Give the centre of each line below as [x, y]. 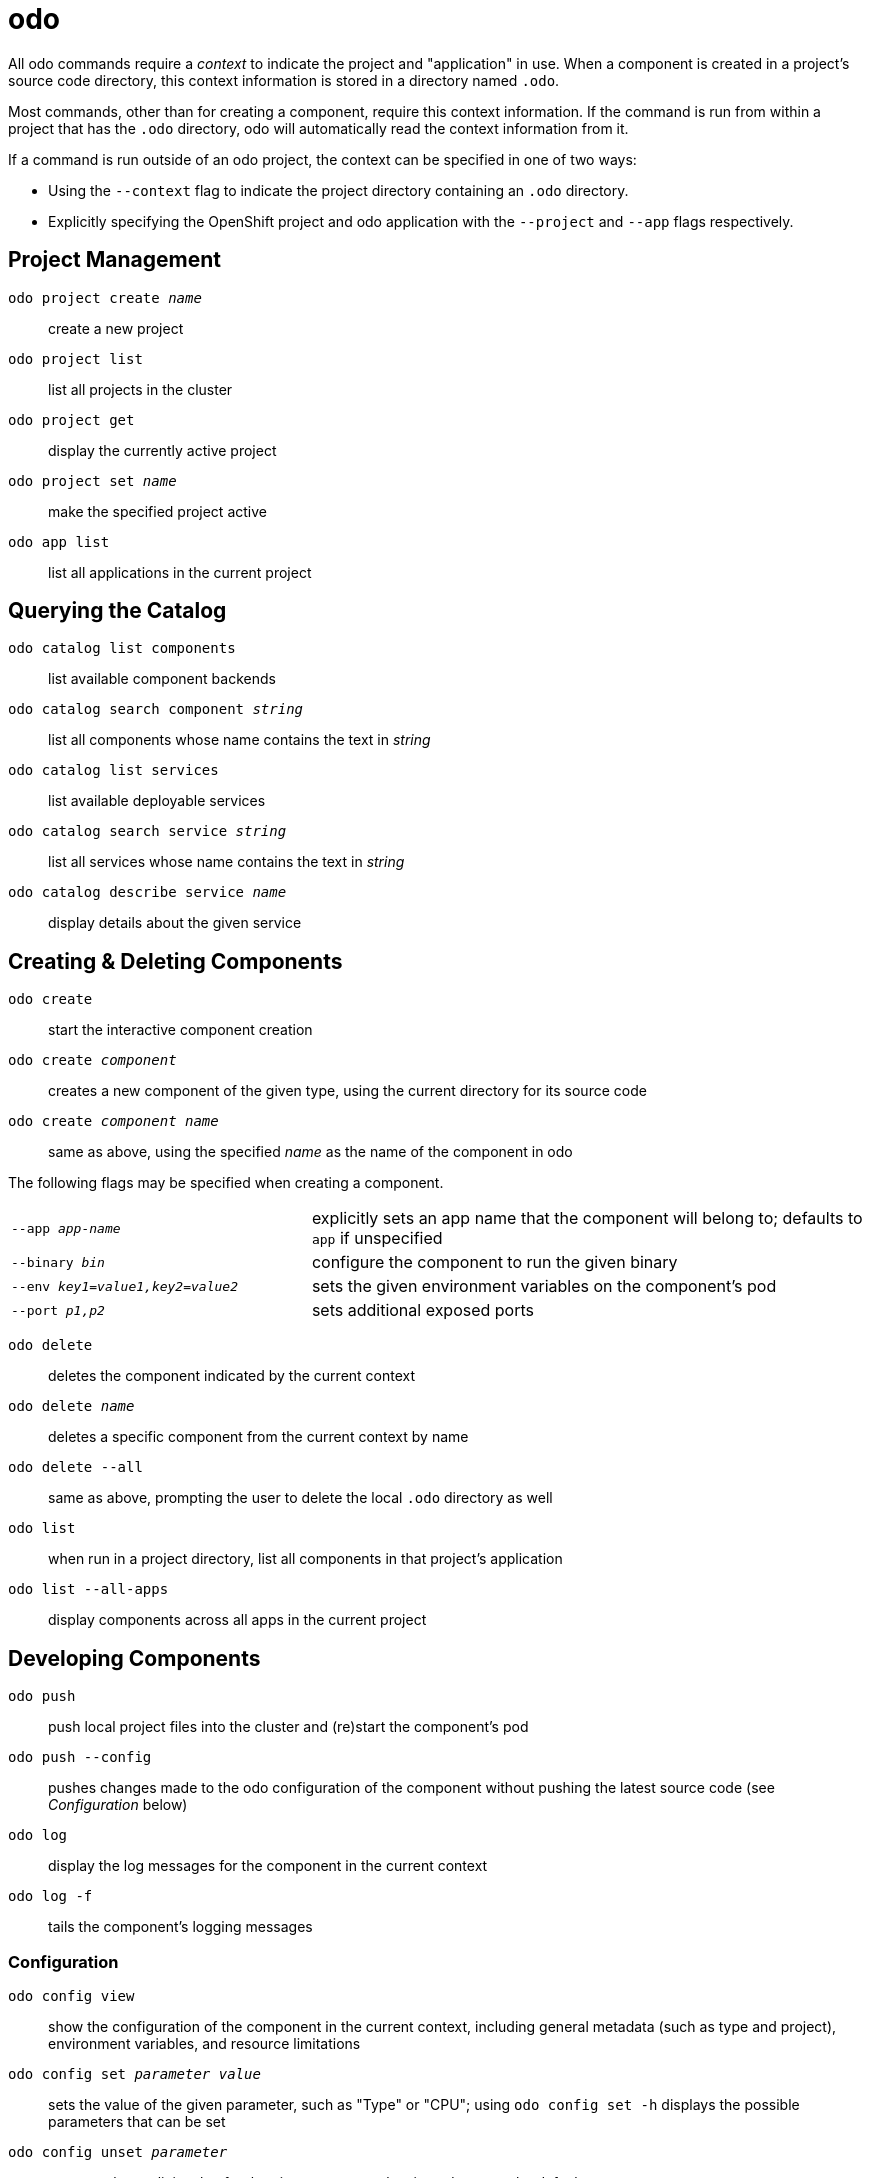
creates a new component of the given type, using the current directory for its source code [347, 1091]
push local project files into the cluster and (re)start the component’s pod [288, 1727]
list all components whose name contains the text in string [239, 740]
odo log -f [50, 1896]
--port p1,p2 [58, 1310]
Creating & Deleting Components [175, 961]
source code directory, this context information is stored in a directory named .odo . [284, 80]
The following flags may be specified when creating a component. [226, 1183]
